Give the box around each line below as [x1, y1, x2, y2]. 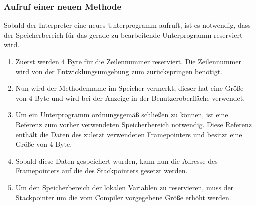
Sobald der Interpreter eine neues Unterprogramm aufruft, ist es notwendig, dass [4, 20, 251, 30]
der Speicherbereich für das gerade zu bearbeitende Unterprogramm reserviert [4, 29, 243, 40]
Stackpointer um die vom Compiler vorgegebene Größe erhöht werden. [15, 192, 231, 202]
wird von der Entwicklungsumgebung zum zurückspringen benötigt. [15, 66, 222, 76]
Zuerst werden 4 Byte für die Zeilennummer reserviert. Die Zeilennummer [15, 56, 241, 66]
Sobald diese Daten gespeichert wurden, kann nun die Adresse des [15, 155, 218, 166]
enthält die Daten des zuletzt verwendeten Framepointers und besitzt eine [15, 129, 242, 139]
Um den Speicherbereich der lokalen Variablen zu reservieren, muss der [15, 182, 234, 192]
